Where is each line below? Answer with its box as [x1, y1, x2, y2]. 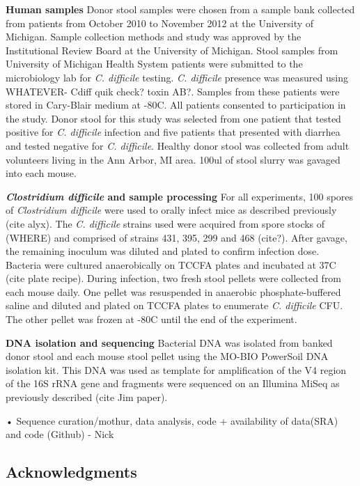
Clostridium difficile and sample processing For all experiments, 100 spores [6, 189, 354, 203]
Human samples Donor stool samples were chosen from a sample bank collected [6, 2, 355, 16]
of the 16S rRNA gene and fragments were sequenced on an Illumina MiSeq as [6, 376, 340, 391]
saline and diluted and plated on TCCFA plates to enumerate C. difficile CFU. [6, 298, 343, 313]
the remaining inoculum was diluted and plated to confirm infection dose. [6, 244, 320, 258]
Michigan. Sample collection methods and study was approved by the [6, 29, 302, 44]
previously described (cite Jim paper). [6, 390, 168, 405]
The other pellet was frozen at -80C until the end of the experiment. [6, 312, 297, 327]
